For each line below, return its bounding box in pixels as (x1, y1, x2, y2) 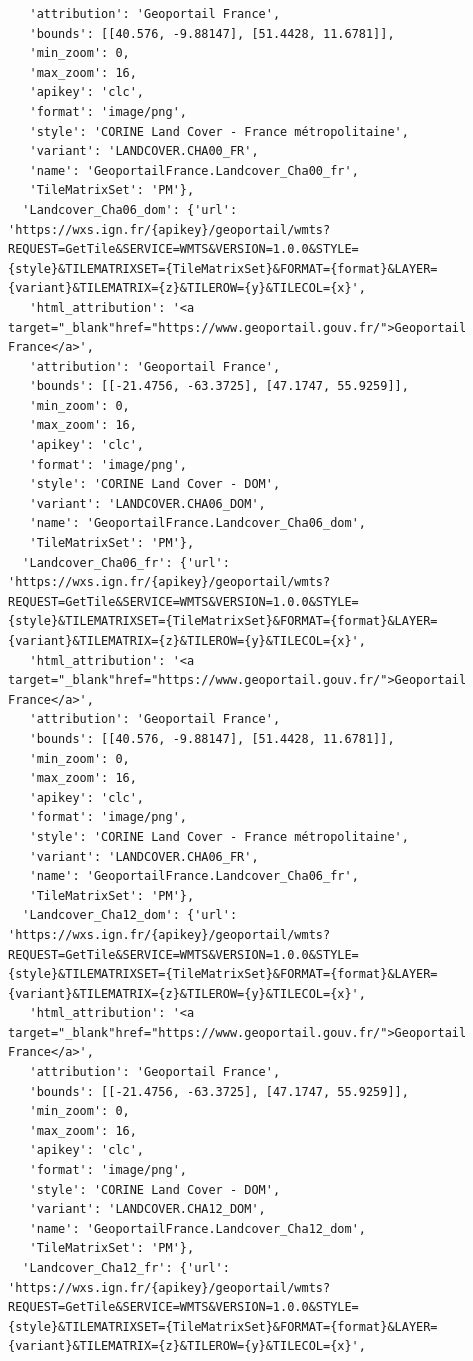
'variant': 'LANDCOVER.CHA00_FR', (29, 144, 259, 159)
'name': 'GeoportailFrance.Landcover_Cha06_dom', (29, 516, 366, 531)
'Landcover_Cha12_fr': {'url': (22, 1261, 230, 1275)
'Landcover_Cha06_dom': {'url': (22, 202, 238, 217)
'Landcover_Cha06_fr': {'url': (22, 555, 230, 570)
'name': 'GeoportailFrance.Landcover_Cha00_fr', (29, 163, 359, 178)
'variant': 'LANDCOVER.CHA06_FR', (29, 849, 259, 864)
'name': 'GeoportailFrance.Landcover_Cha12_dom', (29, 1221, 366, 1236)
